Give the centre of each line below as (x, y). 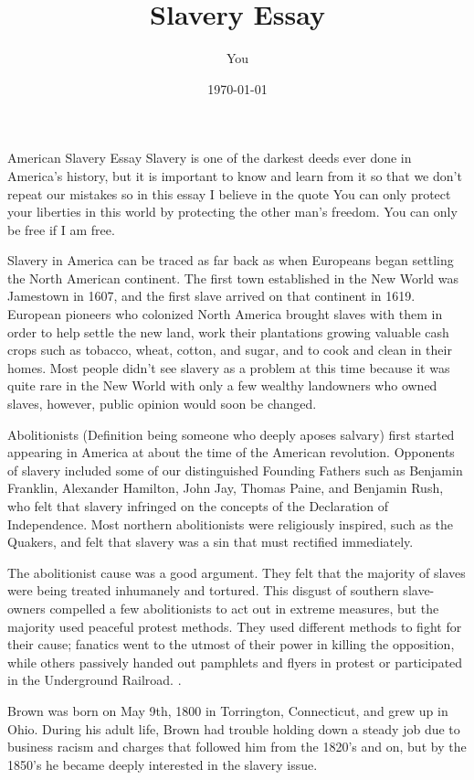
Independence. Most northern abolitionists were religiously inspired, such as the (231, 524)
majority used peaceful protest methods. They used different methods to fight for (235, 626)
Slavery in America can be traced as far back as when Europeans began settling (231, 260)
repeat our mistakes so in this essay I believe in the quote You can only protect (229, 193)
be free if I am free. (61, 229)
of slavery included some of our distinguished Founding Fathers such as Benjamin (235, 470)
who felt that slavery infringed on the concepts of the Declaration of (198, 506)
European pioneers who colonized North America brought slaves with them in (225, 314)
